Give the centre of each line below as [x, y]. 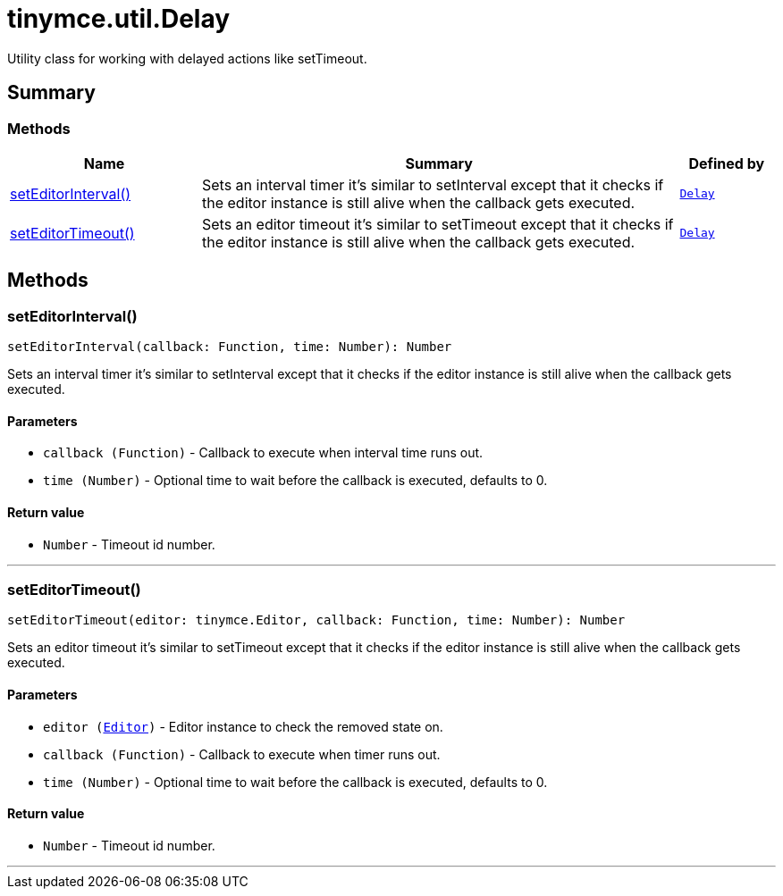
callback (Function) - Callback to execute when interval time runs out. [263, 453]
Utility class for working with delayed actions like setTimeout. [187, 58]
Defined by [727, 163]
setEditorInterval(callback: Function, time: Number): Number [230, 347]
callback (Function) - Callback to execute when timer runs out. [242, 754]
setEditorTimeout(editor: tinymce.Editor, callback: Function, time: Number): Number [316, 620]
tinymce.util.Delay [119, 19]
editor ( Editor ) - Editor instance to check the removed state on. [243, 726]
